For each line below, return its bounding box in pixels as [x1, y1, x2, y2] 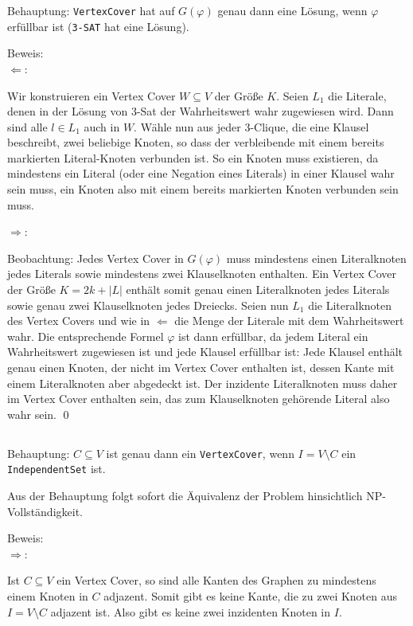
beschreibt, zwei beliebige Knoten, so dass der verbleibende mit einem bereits [7, 134, 384, 151]
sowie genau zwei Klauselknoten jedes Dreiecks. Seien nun [7, 296, 289, 313]
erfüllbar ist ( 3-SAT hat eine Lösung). [7, 18, 189, 34]
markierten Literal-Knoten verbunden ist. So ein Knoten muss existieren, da [7, 149, 379, 166]
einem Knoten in [7, 588, 88, 604]
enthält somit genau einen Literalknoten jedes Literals [126, 281, 390, 298]
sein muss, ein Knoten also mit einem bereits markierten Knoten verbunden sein [7, 181, 399, 198]
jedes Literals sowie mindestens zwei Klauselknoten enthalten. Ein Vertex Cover [7, 265, 396, 282]
